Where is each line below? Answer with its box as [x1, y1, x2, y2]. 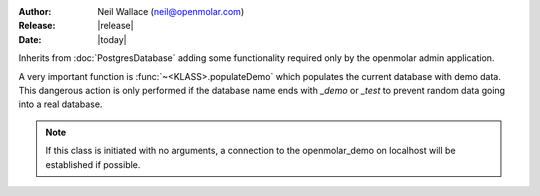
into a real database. [18, 98, 103, 110]
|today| [97, 33, 127, 45]
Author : [18, 6, 52, 17]
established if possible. [45, 158, 141, 170]
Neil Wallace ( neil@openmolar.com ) [97, 6, 245, 17]
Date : [18, 33, 42, 45]
